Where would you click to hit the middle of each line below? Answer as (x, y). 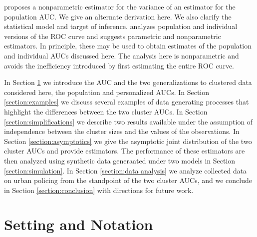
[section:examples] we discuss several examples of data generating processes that (127, 102)
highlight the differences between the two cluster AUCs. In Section (106, 111)
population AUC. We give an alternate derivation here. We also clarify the (118, 16)
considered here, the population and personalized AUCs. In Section (107, 92)
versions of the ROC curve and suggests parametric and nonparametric (113, 36)
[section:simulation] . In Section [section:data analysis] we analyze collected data (126, 170)
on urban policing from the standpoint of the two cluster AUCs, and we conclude (128, 180)
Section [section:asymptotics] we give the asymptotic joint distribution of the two (128, 141)
